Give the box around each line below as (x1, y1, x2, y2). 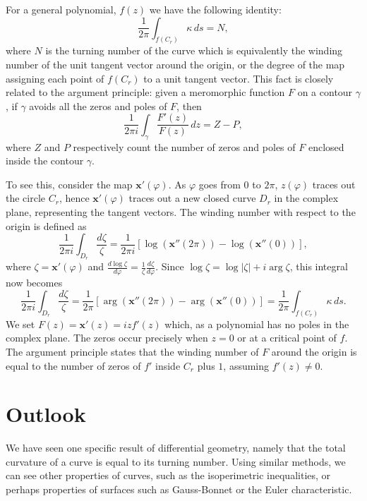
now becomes (6, 275, 63, 290)
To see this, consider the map (6, 176, 133, 191)
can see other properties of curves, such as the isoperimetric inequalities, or (6, 468, 331, 483)
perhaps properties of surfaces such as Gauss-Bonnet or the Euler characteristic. (6, 482, 352, 497)
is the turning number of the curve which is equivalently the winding (45, 43, 343, 58)
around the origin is (271, 344, 357, 358)
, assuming (223, 358, 270, 373)
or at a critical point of (237, 330, 337, 345)
